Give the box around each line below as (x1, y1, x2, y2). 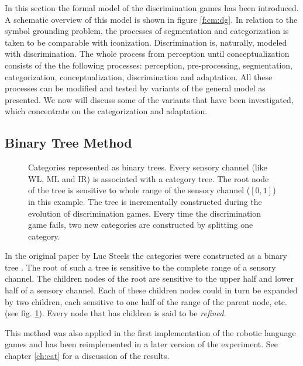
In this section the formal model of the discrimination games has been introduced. (5, 2, 299, 13)
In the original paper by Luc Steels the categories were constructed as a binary (5, 249, 287, 262)
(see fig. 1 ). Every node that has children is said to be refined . (5, 307, 226, 319)
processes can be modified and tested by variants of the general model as (5, 82, 266, 94)
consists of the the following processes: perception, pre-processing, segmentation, (5, 59, 292, 71)
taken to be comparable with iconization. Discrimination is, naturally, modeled (5, 36, 287, 48)
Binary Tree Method (5, 134, 132, 152)
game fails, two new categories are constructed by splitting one (28, 218, 253, 231)
